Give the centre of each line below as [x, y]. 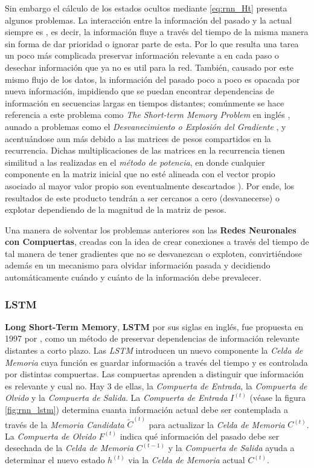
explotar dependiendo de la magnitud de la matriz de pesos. [116, 210]
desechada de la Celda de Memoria [69, 448]
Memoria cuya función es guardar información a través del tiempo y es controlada [156, 362]
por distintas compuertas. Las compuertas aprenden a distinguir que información [154, 374]
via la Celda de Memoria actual [187, 460]
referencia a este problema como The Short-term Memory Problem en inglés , [148, 115]
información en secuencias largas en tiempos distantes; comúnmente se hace [145, 102]
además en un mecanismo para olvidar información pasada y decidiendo [138, 265]
